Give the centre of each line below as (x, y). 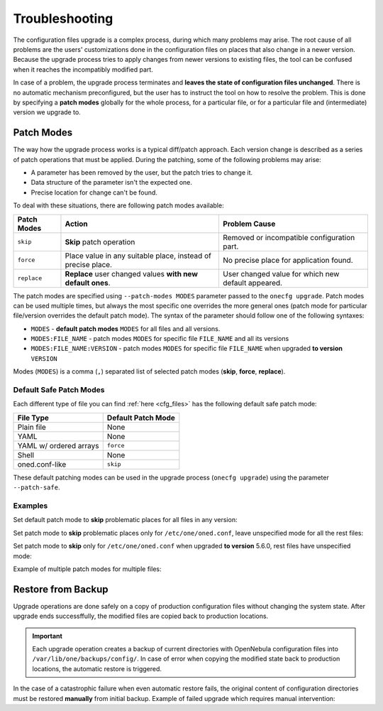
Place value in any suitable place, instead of (138, 256)
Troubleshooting (63, 18)
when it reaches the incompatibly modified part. (83, 69)
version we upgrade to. (47, 112)
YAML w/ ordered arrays (58, 445)
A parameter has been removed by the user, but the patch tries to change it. (142, 172)
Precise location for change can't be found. (94, 192)
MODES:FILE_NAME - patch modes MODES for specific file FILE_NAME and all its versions (160, 339)
